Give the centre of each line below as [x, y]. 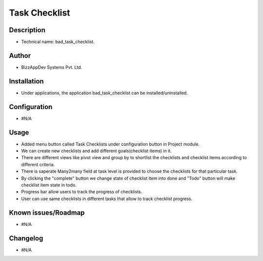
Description [27, 30]
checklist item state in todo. [49, 185]
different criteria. [38, 164]
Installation [26, 81]
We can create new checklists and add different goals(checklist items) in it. [96, 151]
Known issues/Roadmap [47, 212]
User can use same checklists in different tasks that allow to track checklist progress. [107, 199]
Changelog [26, 238]
